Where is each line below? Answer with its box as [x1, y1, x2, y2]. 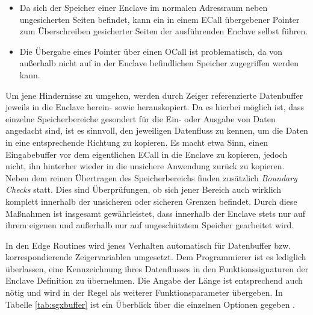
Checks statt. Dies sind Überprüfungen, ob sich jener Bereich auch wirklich [5, 183, 282, 196]
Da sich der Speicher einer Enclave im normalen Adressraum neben [19, 1, 268, 13]
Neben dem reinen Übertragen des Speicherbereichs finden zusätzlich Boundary [5, 171, 297, 184]
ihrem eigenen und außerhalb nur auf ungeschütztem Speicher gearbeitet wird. [5, 219, 294, 231]
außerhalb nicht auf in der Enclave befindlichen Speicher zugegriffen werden [19, 57, 299, 69]
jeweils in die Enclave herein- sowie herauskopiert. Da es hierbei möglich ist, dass [5, 101, 305, 113]
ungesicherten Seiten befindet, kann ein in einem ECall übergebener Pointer [19, 13, 300, 25]
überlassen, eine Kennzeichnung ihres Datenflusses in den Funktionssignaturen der [5, 262, 309, 275]
